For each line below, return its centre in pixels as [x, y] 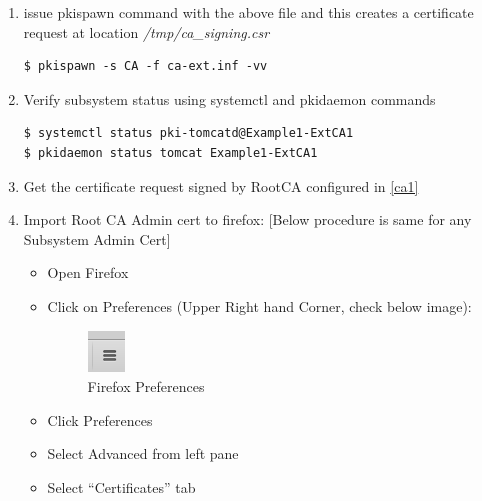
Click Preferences [100, 419]
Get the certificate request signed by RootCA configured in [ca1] [221, 185]
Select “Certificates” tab [121, 486]
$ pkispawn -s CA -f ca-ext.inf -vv [145, 66]
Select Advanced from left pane [143, 453]
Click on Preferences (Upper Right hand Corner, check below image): [259, 305]
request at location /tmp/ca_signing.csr [146, 31]
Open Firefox [88, 272]
